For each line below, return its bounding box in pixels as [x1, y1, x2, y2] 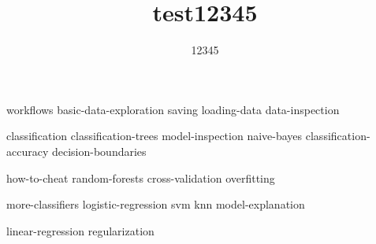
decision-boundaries [51, 142, 147, 159]
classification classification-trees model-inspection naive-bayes [6, 128, 303, 144]
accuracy [6, 142, 49, 159]
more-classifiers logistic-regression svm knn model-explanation [6, 196, 305, 213]
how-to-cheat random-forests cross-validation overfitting [6, 169, 275, 186]
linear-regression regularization [6, 222, 154, 238]
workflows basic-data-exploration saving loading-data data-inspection [6, 101, 340, 117]
